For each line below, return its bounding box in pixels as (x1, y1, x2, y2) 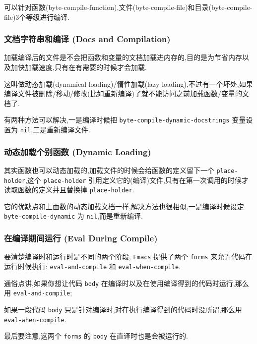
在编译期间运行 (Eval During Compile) (4, 232, 158, 244)
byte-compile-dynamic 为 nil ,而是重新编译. (4, 211, 143, 221)
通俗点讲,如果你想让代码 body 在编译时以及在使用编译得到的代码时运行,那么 (4, 278, 249, 288)
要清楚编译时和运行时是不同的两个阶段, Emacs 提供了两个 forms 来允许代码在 (4, 251, 253, 262)
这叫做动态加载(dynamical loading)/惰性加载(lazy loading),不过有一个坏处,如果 (4, 78, 253, 89)
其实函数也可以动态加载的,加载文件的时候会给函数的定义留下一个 (4, 165, 214, 175)
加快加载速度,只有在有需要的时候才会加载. (10, 62, 147, 72)
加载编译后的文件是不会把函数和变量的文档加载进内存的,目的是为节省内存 (4, 52, 242, 62)
